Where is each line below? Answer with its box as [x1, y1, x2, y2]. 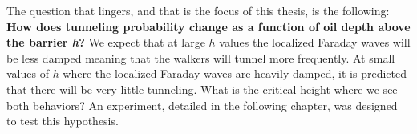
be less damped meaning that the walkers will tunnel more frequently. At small [6, 49, 395, 66]
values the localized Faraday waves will [219, 34, 411, 51]
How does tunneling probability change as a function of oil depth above [6, 18, 411, 35]
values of [6, 65, 49, 82]
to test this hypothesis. [6, 112, 119, 129]
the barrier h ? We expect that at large [6, 34, 205, 51]
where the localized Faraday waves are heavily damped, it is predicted [63, 65, 407, 82]
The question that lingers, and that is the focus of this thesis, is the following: [6, 2, 390, 18]
